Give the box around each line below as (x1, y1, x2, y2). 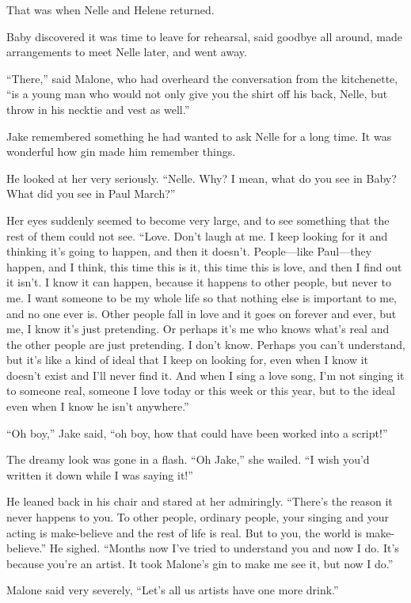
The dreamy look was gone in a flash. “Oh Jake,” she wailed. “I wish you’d (6, 451, 370, 468)
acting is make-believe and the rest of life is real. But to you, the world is (6, 524, 362, 540)
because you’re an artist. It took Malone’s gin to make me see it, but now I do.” (6, 555, 394, 571)
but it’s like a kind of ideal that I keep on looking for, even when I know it (6, 351, 369, 368)
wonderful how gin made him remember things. (6, 143, 236, 160)
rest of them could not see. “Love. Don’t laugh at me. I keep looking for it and (6, 227, 388, 244)
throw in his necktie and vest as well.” (6, 100, 190, 117)
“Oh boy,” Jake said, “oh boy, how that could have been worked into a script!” (6, 424, 388, 441)
